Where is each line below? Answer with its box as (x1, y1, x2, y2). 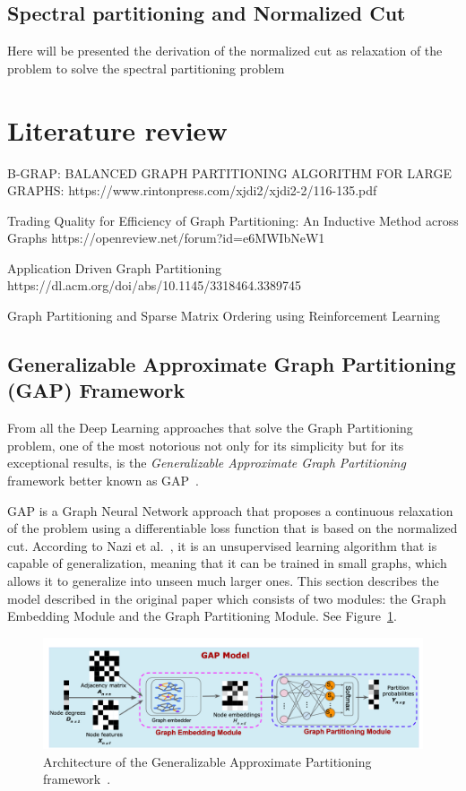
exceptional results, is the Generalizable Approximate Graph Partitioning (7, 453, 406, 472)
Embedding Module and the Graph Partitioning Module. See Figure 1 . (7, 606, 397, 625)
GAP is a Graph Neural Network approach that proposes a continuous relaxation (7, 501, 453, 520)
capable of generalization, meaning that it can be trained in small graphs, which (7, 554, 447, 572)
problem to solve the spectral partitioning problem (7, 58, 285, 77)
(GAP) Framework (7, 376, 186, 404)
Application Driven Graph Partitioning (7, 258, 222, 277)
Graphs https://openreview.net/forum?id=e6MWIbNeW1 (7, 228, 325, 247)
